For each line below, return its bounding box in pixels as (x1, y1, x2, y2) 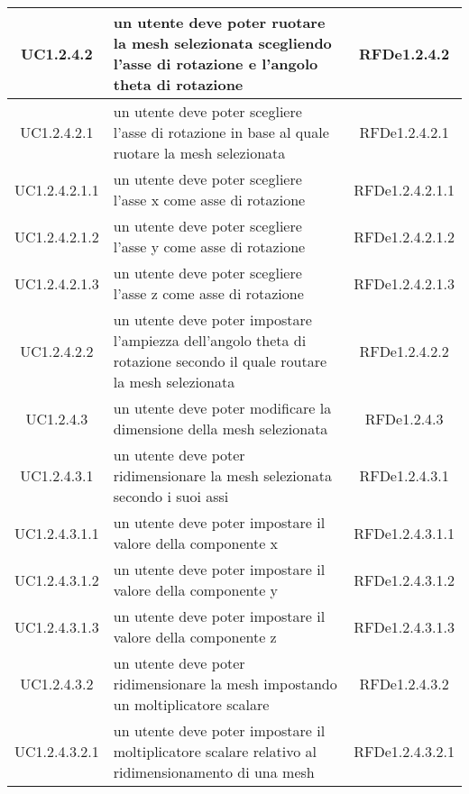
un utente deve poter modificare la (113, 397, 332, 418)
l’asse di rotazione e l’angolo (113, 53, 318, 74)
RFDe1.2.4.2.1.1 (354, 178, 455, 200)
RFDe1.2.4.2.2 (359, 340, 449, 361)
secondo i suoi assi (113, 486, 229, 507)
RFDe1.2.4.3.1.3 (354, 616, 455, 637)
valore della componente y (113, 580, 279, 600)
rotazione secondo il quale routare (113, 351, 327, 371)
